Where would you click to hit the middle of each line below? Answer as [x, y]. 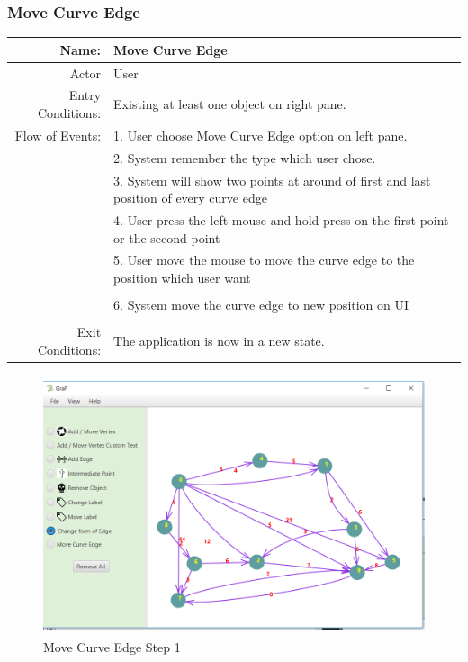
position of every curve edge [190, 198]
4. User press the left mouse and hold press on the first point [281, 219]
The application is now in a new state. [219, 340]
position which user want [182, 277]
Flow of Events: [58, 135]
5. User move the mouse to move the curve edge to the [264, 260]
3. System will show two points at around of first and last [272, 180]
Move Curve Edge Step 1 [112, 647]
